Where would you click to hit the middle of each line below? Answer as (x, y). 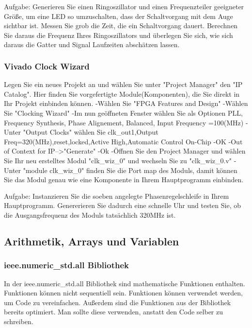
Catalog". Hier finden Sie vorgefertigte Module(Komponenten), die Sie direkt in (122, 94)
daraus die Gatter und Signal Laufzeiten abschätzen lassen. (92, 44)
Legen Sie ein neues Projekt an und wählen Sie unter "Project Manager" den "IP (123, 84)
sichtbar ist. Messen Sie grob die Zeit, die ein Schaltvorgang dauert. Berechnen (121, 26)
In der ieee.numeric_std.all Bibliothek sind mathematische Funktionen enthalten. (125, 283)
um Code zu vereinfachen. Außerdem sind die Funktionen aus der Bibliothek (118, 302)
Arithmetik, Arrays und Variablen (92, 241)
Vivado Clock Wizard (47, 66)
